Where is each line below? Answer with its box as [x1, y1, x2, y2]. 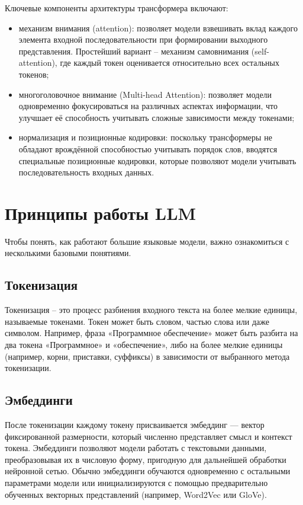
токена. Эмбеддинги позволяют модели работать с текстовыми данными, [5, 442, 267, 454]
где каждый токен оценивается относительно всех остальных [60, 56, 279, 69]
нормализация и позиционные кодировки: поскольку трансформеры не [18, 131, 272, 143]
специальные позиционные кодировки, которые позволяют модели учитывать [18, 154, 296, 167]
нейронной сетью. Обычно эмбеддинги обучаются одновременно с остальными [5, 465, 291, 477]
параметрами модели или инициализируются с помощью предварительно [5, 476, 268, 488]
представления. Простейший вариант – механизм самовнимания [18, 44, 249, 57]
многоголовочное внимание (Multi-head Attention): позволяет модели [18, 88, 272, 100]
